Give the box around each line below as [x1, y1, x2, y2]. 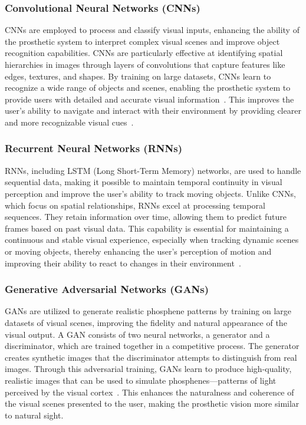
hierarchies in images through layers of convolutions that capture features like [5, 58, 285, 70]
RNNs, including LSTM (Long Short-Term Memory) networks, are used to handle [5, 164, 301, 176]
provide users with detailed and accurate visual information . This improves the [5, 93, 294, 105]
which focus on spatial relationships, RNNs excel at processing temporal [5, 199, 265, 211]
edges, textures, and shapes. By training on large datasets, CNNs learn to [5, 70, 271, 82]
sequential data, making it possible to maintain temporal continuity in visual [5, 176, 282, 188]
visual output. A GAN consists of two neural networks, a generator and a [5, 328, 270, 340]
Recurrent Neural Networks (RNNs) [5, 141, 182, 156]
